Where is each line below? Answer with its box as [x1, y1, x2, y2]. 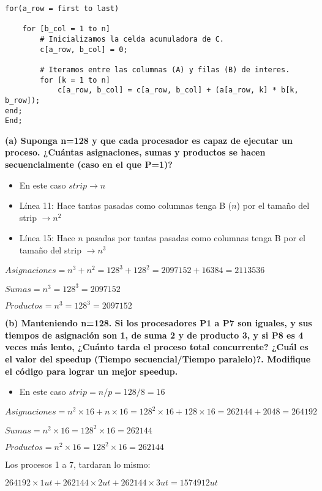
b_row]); [5, 96, 40, 105]
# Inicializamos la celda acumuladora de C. [40, 34, 224, 43]
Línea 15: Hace [19, 231, 75, 244]
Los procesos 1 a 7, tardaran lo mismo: [5, 458, 151, 471]
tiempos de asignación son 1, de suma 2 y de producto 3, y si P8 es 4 [5, 328, 304, 341]
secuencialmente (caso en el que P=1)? [5, 158, 173, 171]
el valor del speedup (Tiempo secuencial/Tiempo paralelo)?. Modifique [5, 352, 311, 365]
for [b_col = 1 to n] [22, 24, 110, 34]
